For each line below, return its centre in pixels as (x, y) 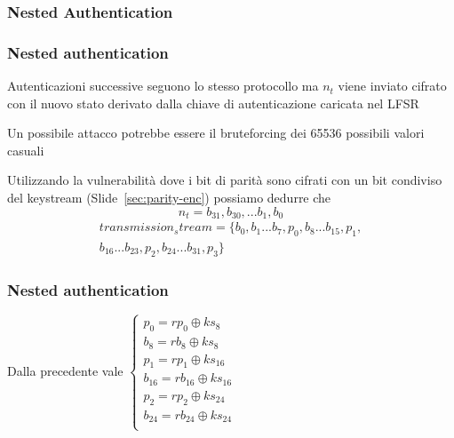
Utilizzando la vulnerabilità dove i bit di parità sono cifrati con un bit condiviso (225, 180)
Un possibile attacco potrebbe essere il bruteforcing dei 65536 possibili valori (216, 133)
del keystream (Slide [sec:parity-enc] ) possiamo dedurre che (169, 198)
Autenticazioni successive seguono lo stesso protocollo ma (163, 86)
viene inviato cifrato (392, 86)
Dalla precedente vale (65, 370)
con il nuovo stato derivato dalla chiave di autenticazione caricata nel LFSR (213, 103)
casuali (26, 150)
